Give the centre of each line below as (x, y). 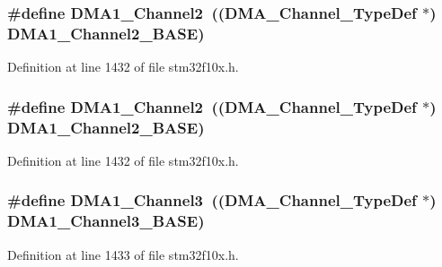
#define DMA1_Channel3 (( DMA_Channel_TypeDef (212, 200)
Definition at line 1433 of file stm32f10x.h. (123, 254)
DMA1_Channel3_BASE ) (106, 221)
